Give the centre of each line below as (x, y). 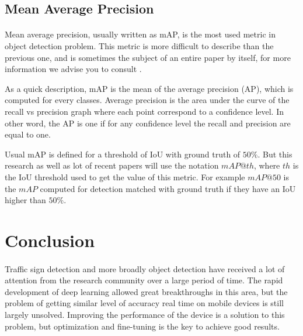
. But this (275, 154)
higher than (25, 200)
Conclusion (50, 240)
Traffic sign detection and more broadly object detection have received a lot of (145, 268)
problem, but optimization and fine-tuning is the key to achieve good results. (142, 326)
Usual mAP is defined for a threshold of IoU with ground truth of (123, 154)
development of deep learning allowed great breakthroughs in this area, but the (146, 291)
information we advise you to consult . (73, 69)
